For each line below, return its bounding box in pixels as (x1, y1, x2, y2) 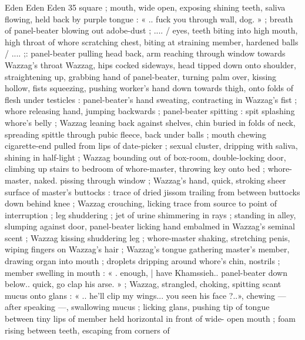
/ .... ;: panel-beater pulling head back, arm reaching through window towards (5, 47, 286, 59)
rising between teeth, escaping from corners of (5, 324, 170, 336)
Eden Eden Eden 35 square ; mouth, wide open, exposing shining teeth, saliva (5, 1, 286, 13)
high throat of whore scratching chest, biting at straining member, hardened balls (5, 35, 299, 48)
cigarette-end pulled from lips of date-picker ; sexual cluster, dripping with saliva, (5, 139, 298, 152)
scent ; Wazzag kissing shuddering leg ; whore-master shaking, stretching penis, (5, 231, 290, 244)
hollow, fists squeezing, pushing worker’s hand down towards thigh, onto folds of (5, 82, 294, 94)
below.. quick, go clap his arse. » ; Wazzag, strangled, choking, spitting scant (5, 278, 281, 290)
